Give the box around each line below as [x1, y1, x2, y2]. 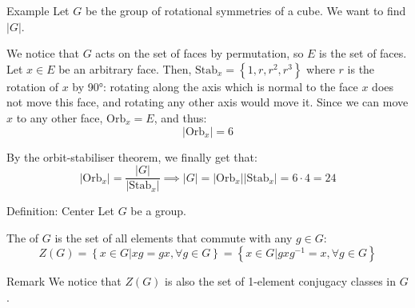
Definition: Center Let [6, 202, 114, 219]
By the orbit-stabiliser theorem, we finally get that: [6, 148, 257, 165]
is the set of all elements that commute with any [54, 229, 293, 246]
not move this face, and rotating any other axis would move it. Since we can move [6, 94, 409, 110]
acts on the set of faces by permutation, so [95, 45, 304, 62]
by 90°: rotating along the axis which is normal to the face [72, 78, 358, 94]
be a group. [130, 202, 187, 219]
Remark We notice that [6, 273, 122, 290]
